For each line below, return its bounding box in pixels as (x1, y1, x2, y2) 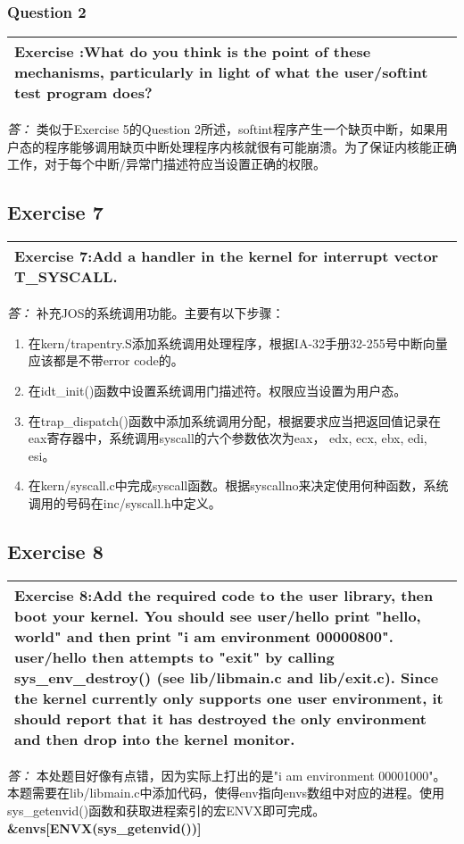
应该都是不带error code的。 (28, 351, 184, 370)
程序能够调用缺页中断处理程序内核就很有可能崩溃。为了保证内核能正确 (44, 137, 457, 155)
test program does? (14, 82, 153, 104)
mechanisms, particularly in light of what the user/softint (14, 62, 428, 83)
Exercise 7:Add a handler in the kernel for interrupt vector (14, 246, 439, 267)
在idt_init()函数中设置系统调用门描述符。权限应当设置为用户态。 (28, 380, 407, 399)
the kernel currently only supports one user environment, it (14, 687, 443, 708)
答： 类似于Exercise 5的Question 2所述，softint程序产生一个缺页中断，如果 (7, 120, 435, 138)
